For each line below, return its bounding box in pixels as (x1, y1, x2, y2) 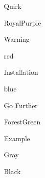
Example (4, 133, 30, 143)
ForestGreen (4, 117, 41, 127)
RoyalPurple (4, 17, 41, 28)
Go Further (4, 100, 38, 110)
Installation (4, 67, 38, 77)
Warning (4, 34, 30, 44)
